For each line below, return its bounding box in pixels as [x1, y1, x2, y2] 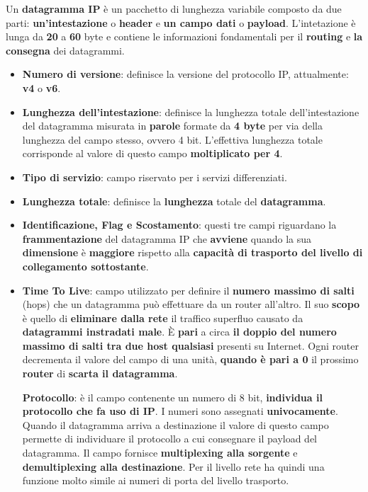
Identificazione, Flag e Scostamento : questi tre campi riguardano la [22, 217, 337, 232]
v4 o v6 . [22, 80, 61, 95]
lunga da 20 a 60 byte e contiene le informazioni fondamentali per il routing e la [6, 29, 363, 44]
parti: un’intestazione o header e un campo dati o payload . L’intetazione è [6, 15, 356, 30]
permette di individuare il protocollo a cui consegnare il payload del [22, 431, 318, 446]
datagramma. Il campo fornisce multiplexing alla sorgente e [22, 445, 298, 460]
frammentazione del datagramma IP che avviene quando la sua [22, 231, 312, 246]
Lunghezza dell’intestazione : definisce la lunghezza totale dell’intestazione [22, 104, 359, 119]
